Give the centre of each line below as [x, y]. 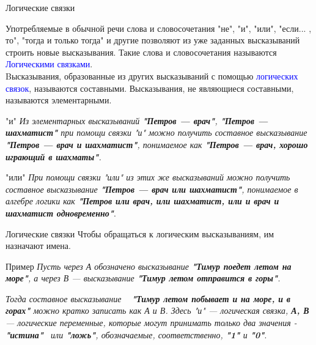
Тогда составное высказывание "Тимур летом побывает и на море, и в [148, 298]
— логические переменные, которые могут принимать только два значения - [151, 323]
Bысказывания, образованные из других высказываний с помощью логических [152, 76]
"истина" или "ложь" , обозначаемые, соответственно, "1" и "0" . [136, 334]
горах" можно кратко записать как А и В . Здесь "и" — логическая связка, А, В [157, 310]
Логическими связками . [49, 64]
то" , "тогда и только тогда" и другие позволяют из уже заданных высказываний [153, 40]
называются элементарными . [59, 100]
